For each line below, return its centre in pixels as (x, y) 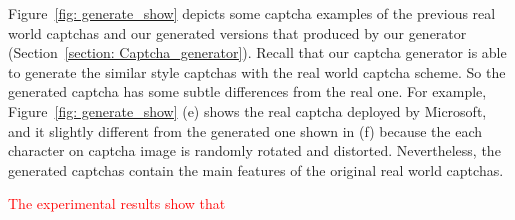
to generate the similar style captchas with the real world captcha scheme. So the (257, 71)
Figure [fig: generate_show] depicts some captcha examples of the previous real (252, 13)
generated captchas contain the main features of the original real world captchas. (256, 169)
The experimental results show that (117, 203)
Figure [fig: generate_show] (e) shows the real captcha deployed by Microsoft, (247, 110)
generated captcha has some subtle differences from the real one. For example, (247, 91)
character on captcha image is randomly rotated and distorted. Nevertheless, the (254, 150)
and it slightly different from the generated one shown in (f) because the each (245, 130)
